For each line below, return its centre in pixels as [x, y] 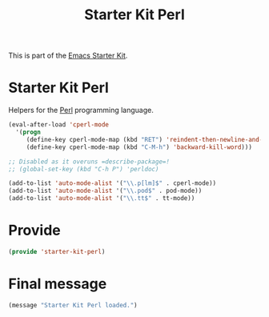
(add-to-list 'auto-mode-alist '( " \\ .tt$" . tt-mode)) [102, 199]
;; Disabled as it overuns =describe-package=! [89, 162]
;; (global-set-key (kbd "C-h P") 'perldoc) [84, 169]
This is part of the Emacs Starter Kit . [68, 56]
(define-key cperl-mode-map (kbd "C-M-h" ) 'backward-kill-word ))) [139, 147]
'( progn [28, 132]
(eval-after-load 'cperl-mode [59, 125]
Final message [58, 284]
